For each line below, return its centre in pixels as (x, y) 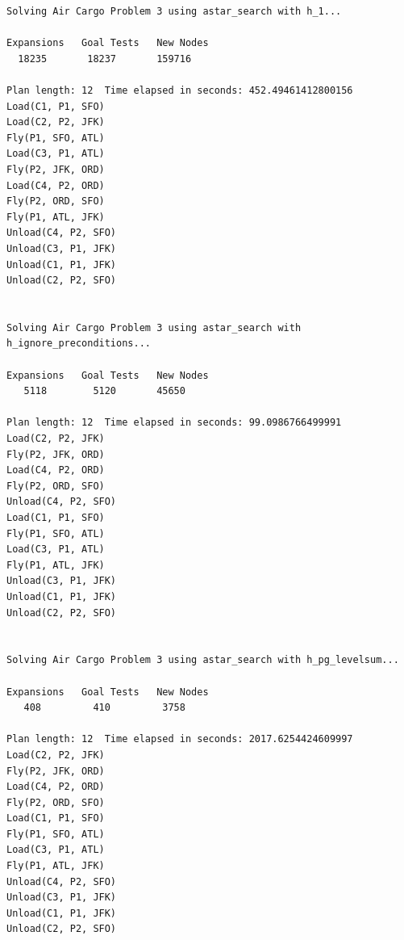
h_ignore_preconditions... (79, 344)
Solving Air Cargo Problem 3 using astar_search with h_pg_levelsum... (203, 660)
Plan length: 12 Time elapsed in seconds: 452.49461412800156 (180, 90)
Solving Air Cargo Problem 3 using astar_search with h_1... (174, 11)
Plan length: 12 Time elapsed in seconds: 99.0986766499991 (174, 423)
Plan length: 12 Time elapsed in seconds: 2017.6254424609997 (180, 739)
